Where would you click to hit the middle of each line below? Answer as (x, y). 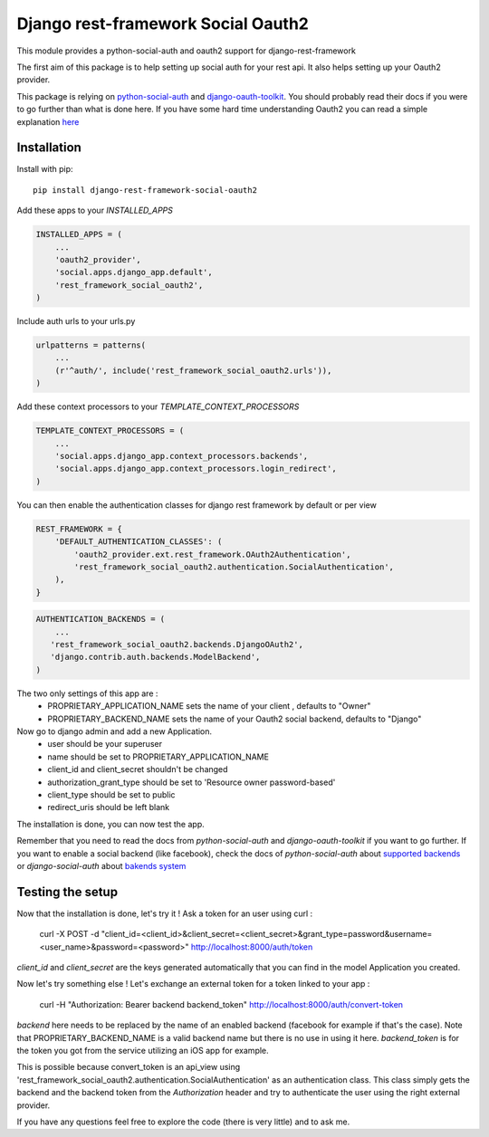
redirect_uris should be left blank (109, 807)
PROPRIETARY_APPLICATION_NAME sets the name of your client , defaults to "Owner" (209, 706)
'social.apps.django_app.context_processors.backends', (182, 456)
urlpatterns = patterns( (91, 345)
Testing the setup (67, 892)
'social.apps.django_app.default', (134, 272)
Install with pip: (45, 169)
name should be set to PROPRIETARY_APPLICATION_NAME (158, 757)
